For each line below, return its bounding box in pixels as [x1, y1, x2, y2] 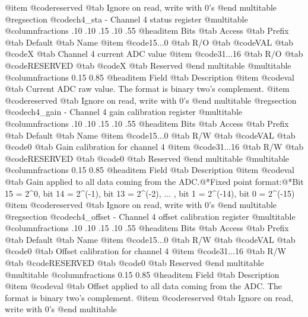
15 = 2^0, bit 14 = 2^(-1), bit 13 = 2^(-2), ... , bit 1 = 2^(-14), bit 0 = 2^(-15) [5, 187, 295, 199]
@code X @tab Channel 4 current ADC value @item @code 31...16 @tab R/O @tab [5, 47, 303, 60]
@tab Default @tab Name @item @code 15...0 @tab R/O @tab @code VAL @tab [5, 36, 293, 48]
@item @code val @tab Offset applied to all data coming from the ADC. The [5, 280, 282, 292]
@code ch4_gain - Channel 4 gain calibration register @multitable [5, 105, 243, 118]
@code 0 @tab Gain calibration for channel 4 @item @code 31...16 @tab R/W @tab [5, 140, 304, 153]
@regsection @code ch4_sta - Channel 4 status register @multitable [5, 12, 248, 25]
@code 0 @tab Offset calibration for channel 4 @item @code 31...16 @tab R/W [5, 245, 287, 257]
